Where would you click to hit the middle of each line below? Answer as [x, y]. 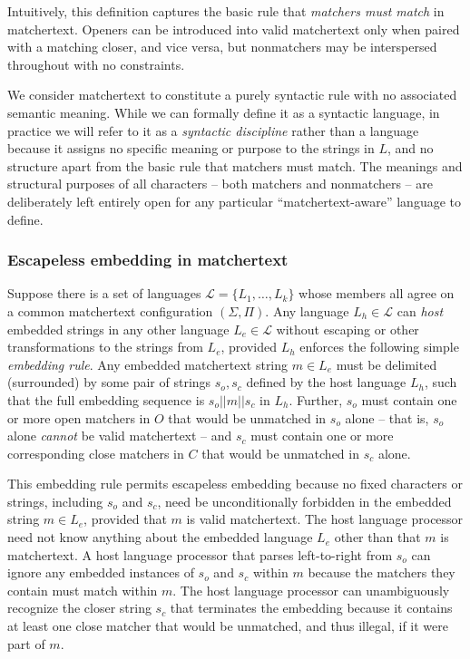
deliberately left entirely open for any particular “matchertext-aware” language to [235, 201]
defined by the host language [326, 382]
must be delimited [387, 364]
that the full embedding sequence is [106, 399]
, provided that [125, 519]
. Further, [316, 399]
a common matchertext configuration [110, 310]
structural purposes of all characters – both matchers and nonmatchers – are [220, 184]
